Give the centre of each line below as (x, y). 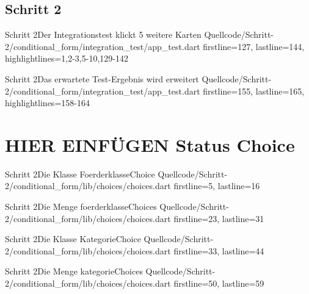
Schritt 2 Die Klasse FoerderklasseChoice (80, 174)
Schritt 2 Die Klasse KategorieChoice (73, 239)
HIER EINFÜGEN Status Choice (150, 144)
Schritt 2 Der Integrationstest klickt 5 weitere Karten (103, 34)
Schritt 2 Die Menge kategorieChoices (74, 271)
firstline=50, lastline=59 (219, 283)
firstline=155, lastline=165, (254, 91)
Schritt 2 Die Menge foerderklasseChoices (81, 206)
